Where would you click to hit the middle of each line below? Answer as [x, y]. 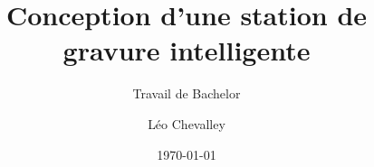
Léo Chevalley [187, 123]
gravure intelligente [187, 50]
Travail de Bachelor [187, 93]
